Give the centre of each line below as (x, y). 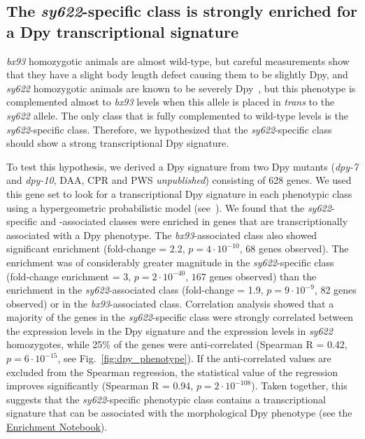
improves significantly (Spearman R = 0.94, (100, 386)
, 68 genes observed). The (294, 249)
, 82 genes (335, 290)
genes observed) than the (263, 276)
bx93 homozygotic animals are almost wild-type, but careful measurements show (178, 60)
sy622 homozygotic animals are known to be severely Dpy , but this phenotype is (181, 88)
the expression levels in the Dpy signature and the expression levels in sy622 (170, 330)
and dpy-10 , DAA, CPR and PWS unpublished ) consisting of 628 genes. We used (179, 180)
